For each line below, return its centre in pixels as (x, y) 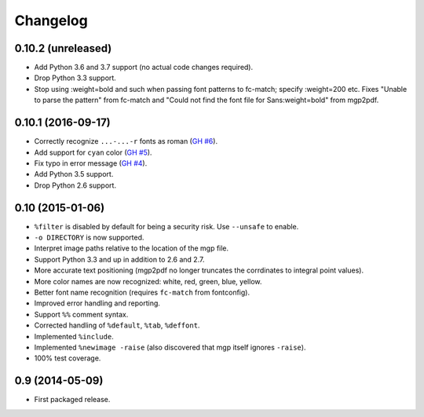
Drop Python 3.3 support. (75, 78)
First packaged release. (72, 400)
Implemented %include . (74, 336)
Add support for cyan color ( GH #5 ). (93, 152)
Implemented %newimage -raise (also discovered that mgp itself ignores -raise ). (170, 347)
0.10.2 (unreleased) (63, 48)
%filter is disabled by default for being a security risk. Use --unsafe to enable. (166, 226)
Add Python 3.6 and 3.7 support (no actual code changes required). (144, 68)
